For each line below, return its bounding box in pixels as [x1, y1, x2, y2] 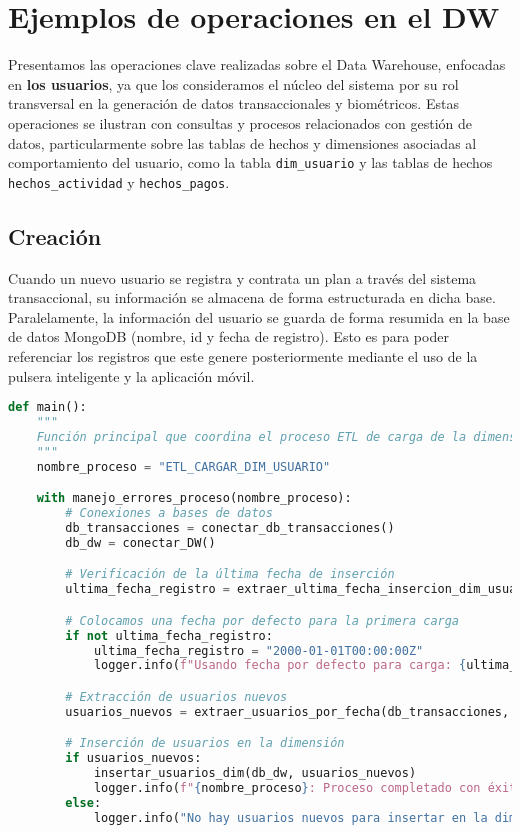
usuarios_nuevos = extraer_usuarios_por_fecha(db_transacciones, [65, 704, 510, 719]
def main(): [8, 400, 87, 415]
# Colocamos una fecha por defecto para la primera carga [65, 613, 460, 628]
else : [65, 795, 102, 810]
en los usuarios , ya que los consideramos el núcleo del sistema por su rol [8, 73, 459, 94]
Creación [8, 220, 102, 251]
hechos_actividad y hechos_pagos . [8, 171, 230, 192]
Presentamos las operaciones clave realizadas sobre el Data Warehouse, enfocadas [8, 54, 506, 75]
